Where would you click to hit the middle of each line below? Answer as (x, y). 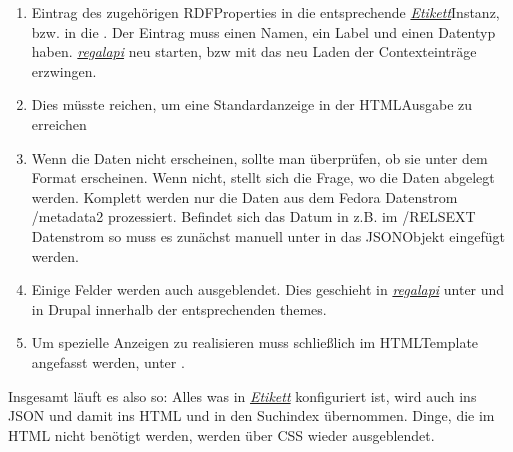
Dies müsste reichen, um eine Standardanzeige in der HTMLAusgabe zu (252, 104)
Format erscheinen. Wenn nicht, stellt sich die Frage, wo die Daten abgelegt (263, 177)
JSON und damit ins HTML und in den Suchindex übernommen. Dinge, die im (251, 415)
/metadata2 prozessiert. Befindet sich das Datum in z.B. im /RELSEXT (253, 216)
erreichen (59, 123)
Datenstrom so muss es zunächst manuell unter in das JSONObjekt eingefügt (268, 235)
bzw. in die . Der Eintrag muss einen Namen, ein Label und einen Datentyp (263, 31)
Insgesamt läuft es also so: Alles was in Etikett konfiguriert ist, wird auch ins (242, 395)
